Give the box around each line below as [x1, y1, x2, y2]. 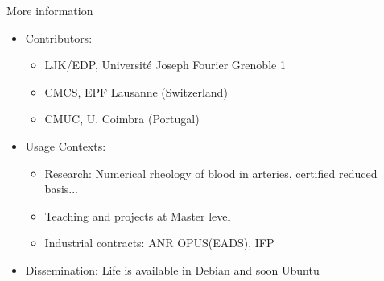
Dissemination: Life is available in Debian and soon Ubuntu [25, 261, 320, 278]
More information [6, 2, 93, 19]
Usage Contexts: [25, 137, 106, 154]
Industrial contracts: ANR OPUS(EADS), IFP [44, 234, 275, 251]
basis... [44, 180, 78, 197]
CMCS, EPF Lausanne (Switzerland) [44, 83, 228, 100]
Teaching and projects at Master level [44, 207, 231, 224]
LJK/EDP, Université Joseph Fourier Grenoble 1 [44, 56, 286, 73]
